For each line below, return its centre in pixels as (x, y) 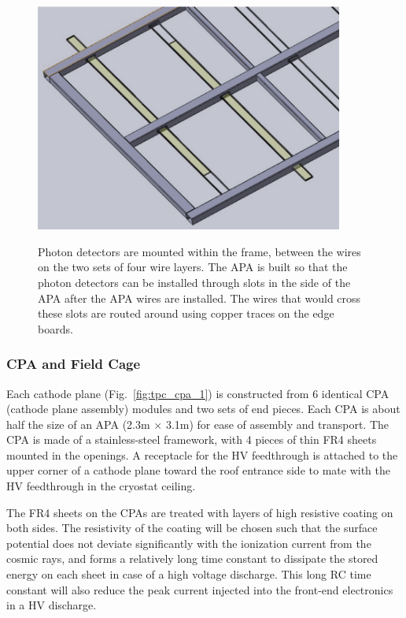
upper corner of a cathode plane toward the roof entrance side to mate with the (198, 470)
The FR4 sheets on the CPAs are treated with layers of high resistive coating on (200, 512)
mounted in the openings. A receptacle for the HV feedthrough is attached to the (202, 454)
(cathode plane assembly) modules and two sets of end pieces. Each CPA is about (203, 409)
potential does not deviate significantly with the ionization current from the (189, 543)
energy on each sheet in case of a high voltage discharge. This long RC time (189, 574)
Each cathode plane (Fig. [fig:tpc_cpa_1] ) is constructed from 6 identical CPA (198, 393)
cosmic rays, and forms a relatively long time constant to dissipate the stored (192, 558)
